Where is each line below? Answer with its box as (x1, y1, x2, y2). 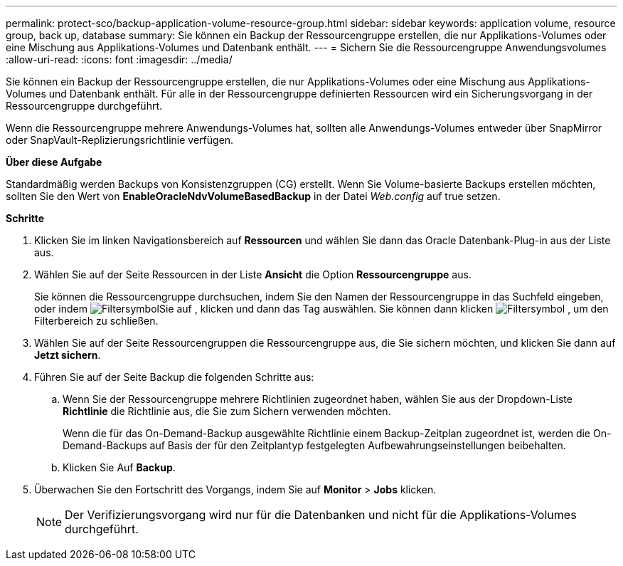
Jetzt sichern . (34, 349, 101, 361)
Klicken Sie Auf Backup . (63, 461, 176, 473)
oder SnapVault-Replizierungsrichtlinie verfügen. (6, 134, 234, 146)
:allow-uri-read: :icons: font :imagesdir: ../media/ (6, 53, 233, 65)
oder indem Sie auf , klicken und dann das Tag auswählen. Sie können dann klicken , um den (34, 303, 609, 315)
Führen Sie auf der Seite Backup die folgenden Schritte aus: (34, 371, 314, 383)
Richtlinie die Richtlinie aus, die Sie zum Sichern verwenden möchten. (63, 405, 391, 417)
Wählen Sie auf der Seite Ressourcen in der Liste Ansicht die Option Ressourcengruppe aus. (34, 268, 472, 281)
